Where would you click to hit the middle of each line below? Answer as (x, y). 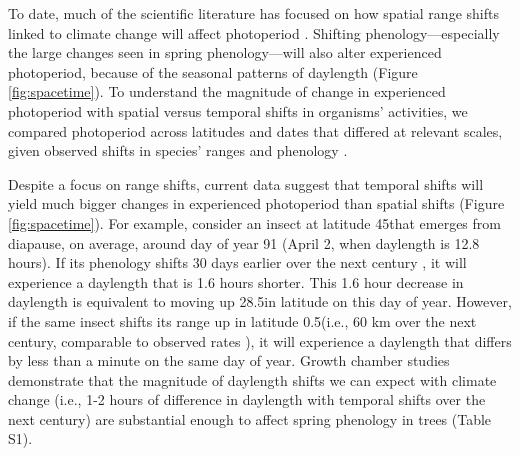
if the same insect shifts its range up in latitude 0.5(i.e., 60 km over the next (242, 320)
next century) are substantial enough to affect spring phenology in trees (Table (250, 418)
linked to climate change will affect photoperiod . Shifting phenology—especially (254, 32)
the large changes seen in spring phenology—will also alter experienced (225, 52)
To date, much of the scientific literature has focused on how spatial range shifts (253, 13)
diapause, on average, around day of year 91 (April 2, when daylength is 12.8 (244, 242)
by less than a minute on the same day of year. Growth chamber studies (229, 360)
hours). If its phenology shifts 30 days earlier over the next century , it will (237, 262)
